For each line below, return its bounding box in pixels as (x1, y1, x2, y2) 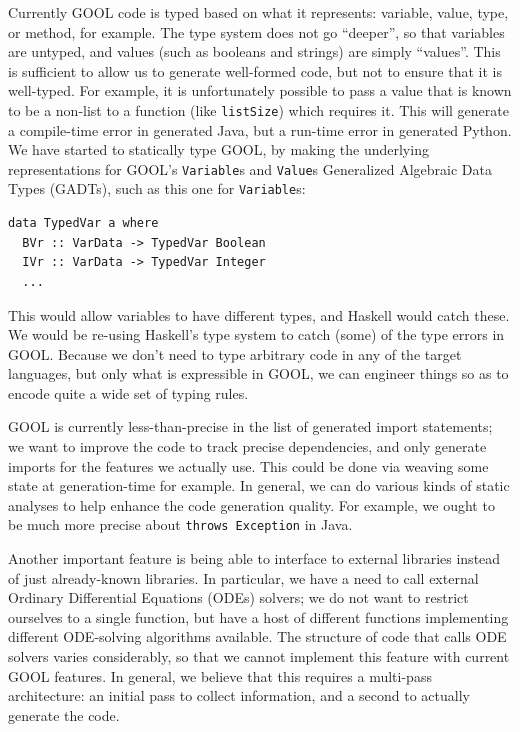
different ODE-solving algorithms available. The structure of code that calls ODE (8, 626, 507, 647)
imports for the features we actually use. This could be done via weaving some (8, 455, 489, 476)
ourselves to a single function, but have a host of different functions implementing (8, 606, 509, 627)
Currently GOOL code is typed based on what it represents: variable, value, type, (8, 2, 509, 22)
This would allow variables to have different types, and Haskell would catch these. (8, 304, 510, 325)
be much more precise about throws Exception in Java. (8, 514, 353, 535)
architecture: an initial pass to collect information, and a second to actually (8, 685, 470, 706)
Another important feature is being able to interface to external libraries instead (8, 548, 501, 569)
